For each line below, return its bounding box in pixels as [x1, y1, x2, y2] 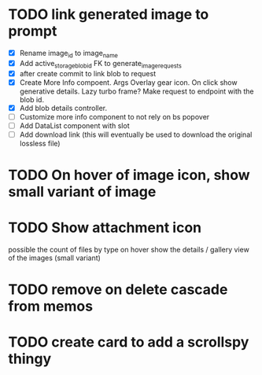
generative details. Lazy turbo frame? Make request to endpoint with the [19, 86, 254, 96]
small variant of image [8, 183, 157, 201]
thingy [8, 350, 52, 368]
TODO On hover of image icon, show [8, 167, 250, 184]
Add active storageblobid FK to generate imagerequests [19, 58, 183, 70]
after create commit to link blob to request [19, 68, 157, 78]
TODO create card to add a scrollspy [8, 333, 249, 351]
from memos [8, 297, 93, 315]
